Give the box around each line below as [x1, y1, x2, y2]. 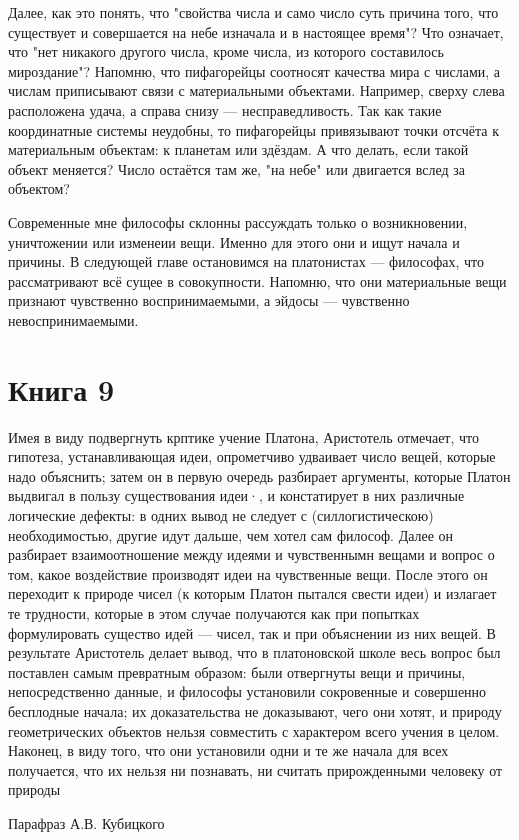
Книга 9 [8, 368, 115, 409]
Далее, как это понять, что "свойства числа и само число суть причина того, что [8, 2, 499, 22]
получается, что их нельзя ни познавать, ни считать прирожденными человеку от [8, 759, 503, 780]
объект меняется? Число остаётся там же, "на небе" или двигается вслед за [8, 158, 465, 179]
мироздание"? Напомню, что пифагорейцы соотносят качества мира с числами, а [8, 60, 501, 81]
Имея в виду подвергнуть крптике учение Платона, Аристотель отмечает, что [8, 426, 479, 447]
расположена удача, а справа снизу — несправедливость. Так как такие [8, 99, 442, 120]
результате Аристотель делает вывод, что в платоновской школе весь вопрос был [8, 642, 501, 663]
